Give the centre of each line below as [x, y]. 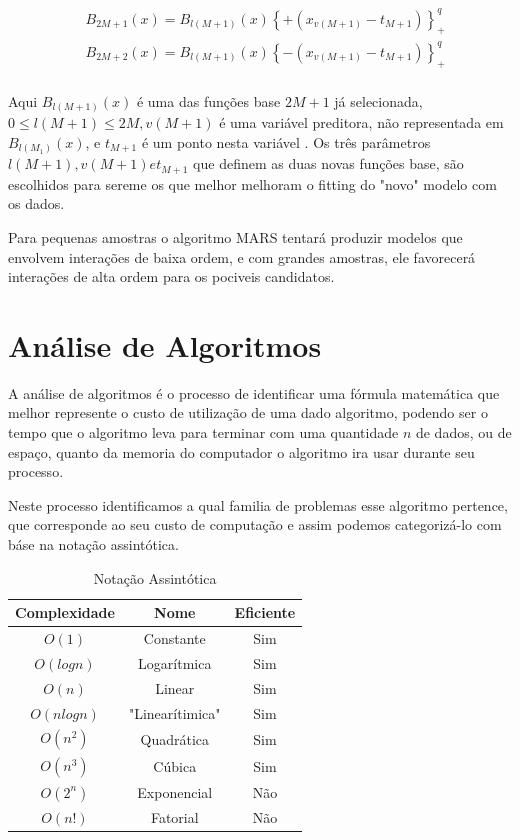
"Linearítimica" [174, 712]
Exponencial [175, 792]
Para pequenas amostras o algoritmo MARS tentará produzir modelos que [235, 236]
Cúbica [175, 765]
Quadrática [175, 738]
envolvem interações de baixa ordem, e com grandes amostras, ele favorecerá [242, 256]
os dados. [36, 203]
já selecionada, [378, 100]
